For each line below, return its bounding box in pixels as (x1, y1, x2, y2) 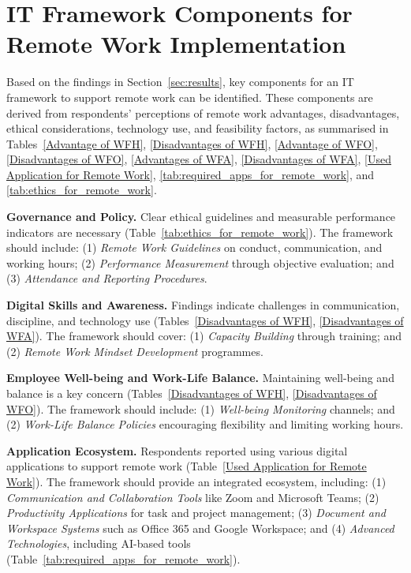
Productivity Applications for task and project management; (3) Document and (6, 504, 386, 521)
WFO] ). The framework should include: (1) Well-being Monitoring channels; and (6, 400, 395, 417)
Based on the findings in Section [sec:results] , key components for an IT (6, 73, 354, 90)
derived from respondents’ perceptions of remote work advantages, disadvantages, (6, 104, 400, 121)
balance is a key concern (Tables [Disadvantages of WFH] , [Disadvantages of (6, 385, 377, 401)
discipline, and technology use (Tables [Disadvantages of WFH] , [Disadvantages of (6, 312, 404, 328)
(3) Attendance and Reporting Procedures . (6, 270, 207, 286)
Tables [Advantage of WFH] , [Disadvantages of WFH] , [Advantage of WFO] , (6, 135, 378, 152)
